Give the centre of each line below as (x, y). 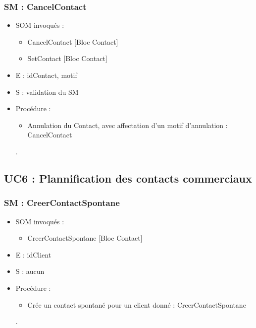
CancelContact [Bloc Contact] (73, 41)
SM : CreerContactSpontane (62, 203)
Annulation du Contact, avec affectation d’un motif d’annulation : (128, 125)
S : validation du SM (47, 92)
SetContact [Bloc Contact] (67, 58)
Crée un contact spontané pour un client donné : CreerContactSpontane (137, 304)
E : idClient (33, 254)
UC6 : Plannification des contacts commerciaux (128, 178)
